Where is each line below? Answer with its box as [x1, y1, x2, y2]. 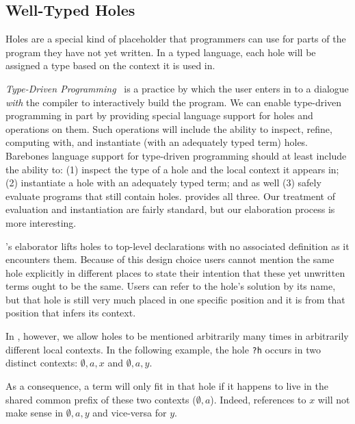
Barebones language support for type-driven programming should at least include [5, 148, 347, 162]
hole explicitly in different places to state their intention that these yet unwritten [5, 265, 345, 279]
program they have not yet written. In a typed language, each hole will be [5, 45, 316, 59]
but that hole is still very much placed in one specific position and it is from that [5, 292, 345, 306]
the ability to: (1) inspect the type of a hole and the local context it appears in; [5, 162, 339, 176]
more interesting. [5, 215, 77, 229]
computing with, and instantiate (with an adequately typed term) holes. [5, 135, 308, 149]
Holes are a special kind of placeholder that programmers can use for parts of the [5, 32, 346, 46]
